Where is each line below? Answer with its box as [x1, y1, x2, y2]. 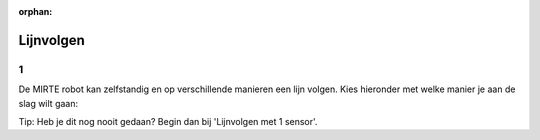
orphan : [18, 6, 53, 17]
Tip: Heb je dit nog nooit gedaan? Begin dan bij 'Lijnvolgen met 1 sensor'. [18, 115, 318, 127]
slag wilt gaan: [18, 97, 79, 109]
